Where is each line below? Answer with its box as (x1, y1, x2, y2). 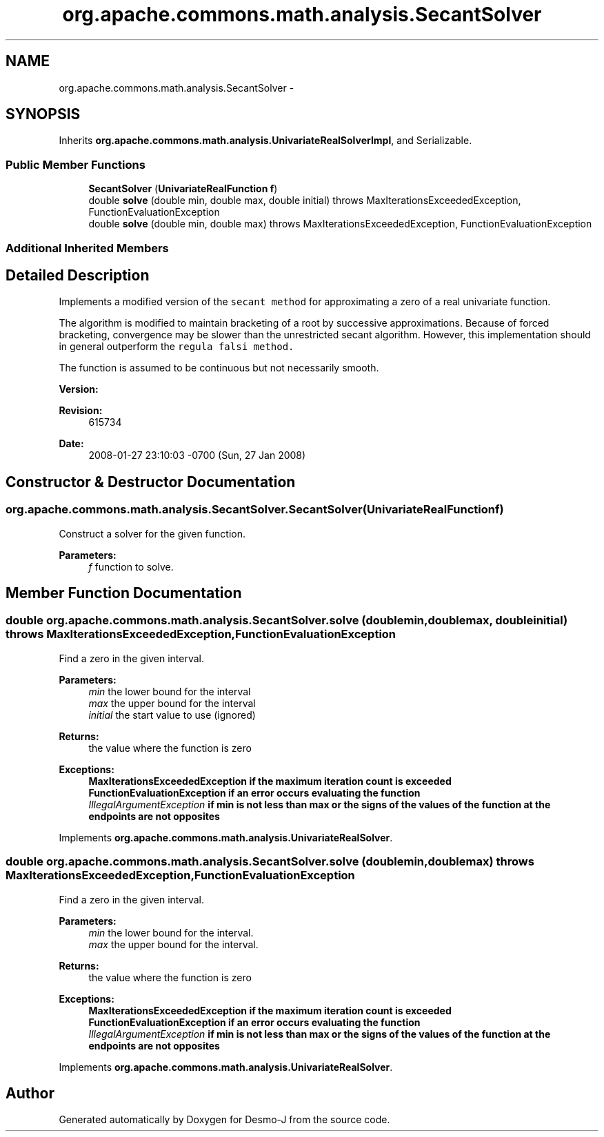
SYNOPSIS (6, 105, 81, 123)
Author (6, 1085, 54, 1103)
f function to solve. (88, 560, 174, 573)
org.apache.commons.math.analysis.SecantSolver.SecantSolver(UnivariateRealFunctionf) (6, 502, 504, 517)
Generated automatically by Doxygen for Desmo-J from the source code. (59, 1114, 390, 1126)
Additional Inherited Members (6, 240, 169, 255)
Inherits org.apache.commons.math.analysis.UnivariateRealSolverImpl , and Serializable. (59, 134, 472, 147)
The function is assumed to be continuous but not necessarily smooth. (59, 362, 379, 374)
